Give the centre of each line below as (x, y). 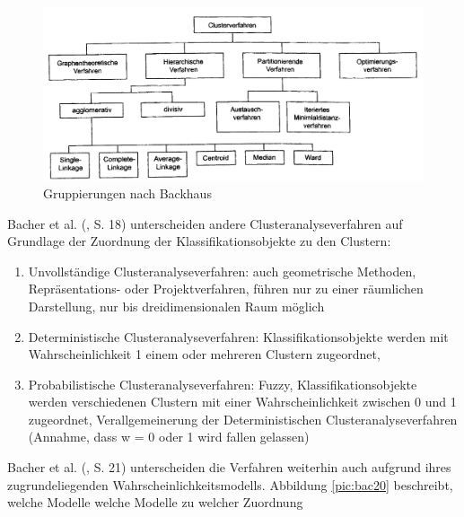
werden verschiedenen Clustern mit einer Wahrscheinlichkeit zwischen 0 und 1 (242, 402)
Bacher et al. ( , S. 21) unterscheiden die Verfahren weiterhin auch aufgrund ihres (229, 467)
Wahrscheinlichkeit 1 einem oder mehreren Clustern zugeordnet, (204, 354)
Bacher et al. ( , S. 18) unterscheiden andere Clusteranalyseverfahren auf (205, 223)
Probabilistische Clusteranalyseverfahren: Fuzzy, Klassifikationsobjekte (223, 384)
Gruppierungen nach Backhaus (127, 193)
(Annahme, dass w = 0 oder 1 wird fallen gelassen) (169, 437)
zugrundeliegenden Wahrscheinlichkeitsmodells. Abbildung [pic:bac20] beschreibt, (230, 484)
